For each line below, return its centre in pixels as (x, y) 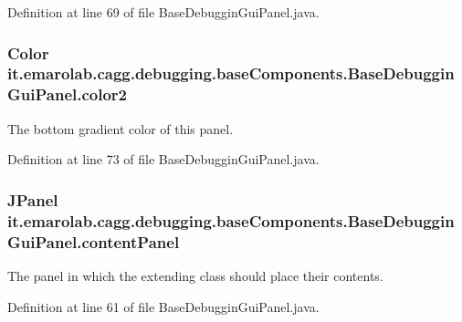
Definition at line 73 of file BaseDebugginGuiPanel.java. (163, 159)
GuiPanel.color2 (68, 94)
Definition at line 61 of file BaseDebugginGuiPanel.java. (163, 306)
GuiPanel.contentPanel (94, 241)
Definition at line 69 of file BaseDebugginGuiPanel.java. (163, 12)
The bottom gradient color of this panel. (121, 128)
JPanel (33, 199)
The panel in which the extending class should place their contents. (195, 275)
